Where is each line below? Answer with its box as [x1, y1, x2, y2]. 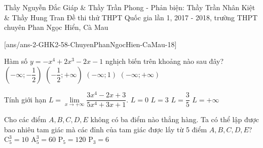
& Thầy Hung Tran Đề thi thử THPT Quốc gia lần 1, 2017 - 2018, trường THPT [4, 12, 258, 22]
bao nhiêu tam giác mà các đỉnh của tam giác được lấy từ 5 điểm [4, 124, 207, 134]
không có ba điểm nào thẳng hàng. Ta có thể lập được [90, 114, 259, 125]
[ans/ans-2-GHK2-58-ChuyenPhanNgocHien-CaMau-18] [4, 39, 177, 49]
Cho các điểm [4, 114, 47, 125]
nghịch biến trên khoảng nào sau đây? [105, 56, 223, 66]
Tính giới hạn [4, 94, 47, 104]
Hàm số [4, 56, 28, 66]
